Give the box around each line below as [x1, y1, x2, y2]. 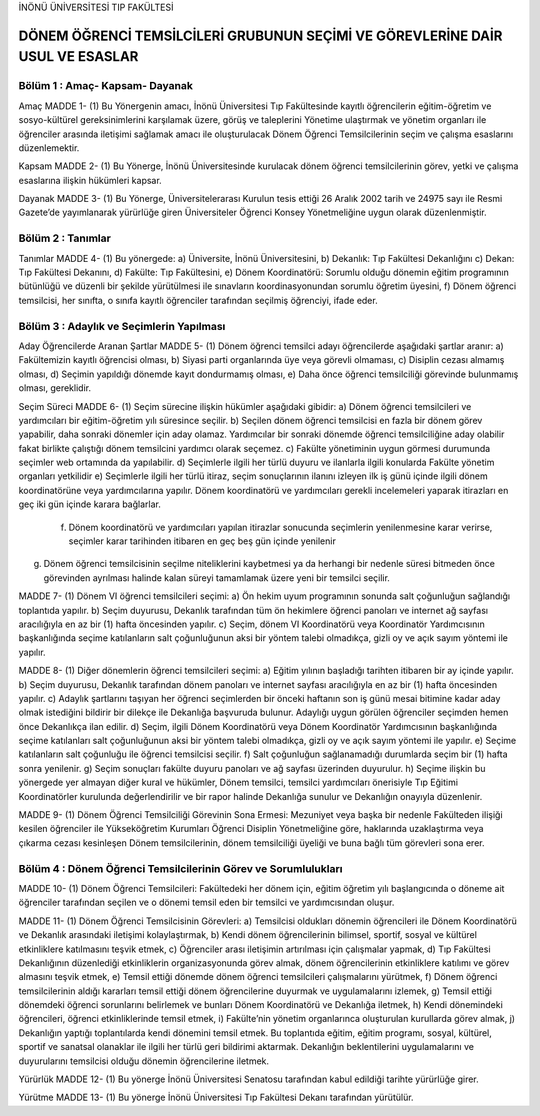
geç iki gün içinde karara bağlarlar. [18, 498, 162, 510]
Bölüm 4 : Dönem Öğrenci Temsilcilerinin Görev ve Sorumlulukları [18, 861, 343, 875]
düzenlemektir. [18, 141, 80, 154]
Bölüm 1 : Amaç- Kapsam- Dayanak [18, 79, 194, 93]
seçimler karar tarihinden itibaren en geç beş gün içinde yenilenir [68, 535, 337, 547]
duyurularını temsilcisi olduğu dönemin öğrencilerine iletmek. [18, 1055, 270, 1067]
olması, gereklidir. [18, 382, 92, 394]
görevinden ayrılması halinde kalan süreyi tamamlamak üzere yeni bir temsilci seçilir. [43, 571, 390, 584]
